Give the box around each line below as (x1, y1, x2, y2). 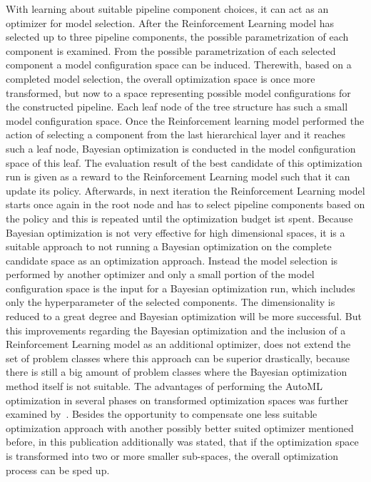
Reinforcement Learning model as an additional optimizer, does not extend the (6, 337, 351, 352)
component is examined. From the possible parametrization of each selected (6, 43, 336, 58)
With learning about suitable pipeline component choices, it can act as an (6, 1, 329, 16)
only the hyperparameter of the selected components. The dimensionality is (6, 294, 335, 309)
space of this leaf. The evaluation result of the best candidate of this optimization (6, 155, 362, 170)
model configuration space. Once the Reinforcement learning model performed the (6, 113, 365, 128)
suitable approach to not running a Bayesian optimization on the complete (6, 239, 332, 254)
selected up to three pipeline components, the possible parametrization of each (6, 29, 349, 44)
